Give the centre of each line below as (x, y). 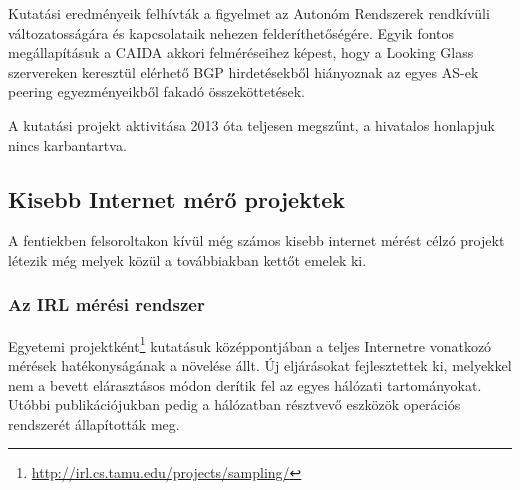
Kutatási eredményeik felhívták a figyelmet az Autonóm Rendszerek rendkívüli (249, 13)
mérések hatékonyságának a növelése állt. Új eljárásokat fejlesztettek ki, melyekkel (260, 365)
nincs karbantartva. (67, 144)
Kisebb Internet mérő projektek (177, 198)
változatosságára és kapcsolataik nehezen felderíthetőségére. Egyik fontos (231, 32)
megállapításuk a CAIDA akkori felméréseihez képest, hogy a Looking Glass (241, 52)
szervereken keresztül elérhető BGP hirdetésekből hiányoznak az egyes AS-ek (243, 71)
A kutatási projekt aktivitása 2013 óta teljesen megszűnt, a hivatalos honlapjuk (251, 124)
